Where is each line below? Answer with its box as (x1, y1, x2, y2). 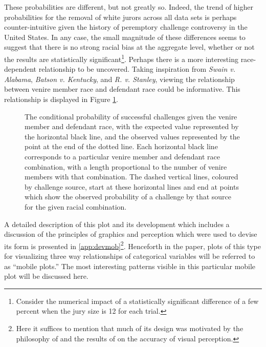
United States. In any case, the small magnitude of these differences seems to (4, 31, 246, 42)
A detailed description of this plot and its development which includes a (4, 218, 230, 229)
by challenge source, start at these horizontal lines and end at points (25, 181, 239, 192)
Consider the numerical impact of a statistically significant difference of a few (16, 295, 259, 306)
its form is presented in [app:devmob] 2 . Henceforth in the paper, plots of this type (4, 239, 261, 251)
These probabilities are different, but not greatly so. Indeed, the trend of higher (4, 2, 253, 12)
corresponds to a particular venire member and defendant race (25, 151, 220, 161)
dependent (4, 64, 37, 74)
